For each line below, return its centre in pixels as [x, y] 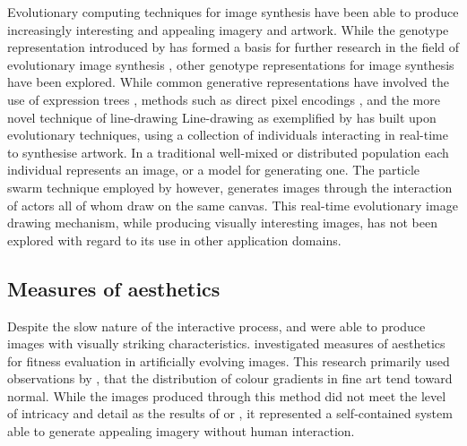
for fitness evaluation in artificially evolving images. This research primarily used [229, 360]
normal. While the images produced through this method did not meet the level [227, 395]
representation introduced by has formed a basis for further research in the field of [233, 47]
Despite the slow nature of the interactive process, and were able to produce [216, 326]
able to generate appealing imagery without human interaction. [181, 431]
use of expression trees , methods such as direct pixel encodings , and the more [224, 99]
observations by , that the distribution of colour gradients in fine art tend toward [230, 378]
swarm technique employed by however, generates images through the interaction [230, 187]
